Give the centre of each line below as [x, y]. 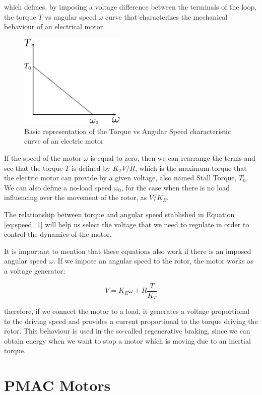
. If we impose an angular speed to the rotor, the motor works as [153, 261]
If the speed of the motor [43, 158]
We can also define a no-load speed [58, 187]
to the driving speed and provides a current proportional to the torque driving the [131, 321]
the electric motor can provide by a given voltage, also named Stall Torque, [120, 178]
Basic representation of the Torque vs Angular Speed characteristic [128, 131]
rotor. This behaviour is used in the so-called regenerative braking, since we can [127, 331]
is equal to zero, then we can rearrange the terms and [173, 158]
